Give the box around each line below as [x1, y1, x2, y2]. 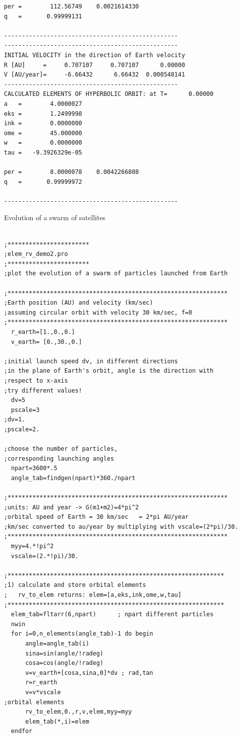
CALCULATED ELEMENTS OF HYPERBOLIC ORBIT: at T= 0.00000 [4, 90, 214, 98]
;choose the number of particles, [4, 445, 118, 453]
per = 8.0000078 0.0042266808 [4, 168, 139, 176]
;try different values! [4, 387, 82, 394]
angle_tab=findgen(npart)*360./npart [11, 474, 135, 482]
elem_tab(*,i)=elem [25, 718, 89, 725]
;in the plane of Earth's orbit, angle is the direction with [4, 367, 214, 375]
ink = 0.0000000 [4, 120, 82, 127]
